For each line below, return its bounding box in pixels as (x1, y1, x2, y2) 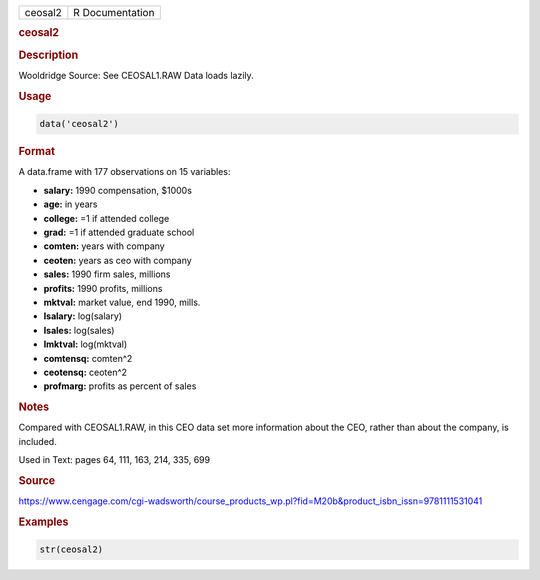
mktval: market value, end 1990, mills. (43, 296, 201, 308)
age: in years (43, 198, 98, 210)
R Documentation (73, 6, 155, 19)
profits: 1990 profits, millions (43, 282, 163, 294)
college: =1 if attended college (43, 212, 170, 224)
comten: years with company (43, 240, 165, 252)
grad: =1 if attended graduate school (43, 226, 195, 238)
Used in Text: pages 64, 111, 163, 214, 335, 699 (18, 454, 210, 466)
